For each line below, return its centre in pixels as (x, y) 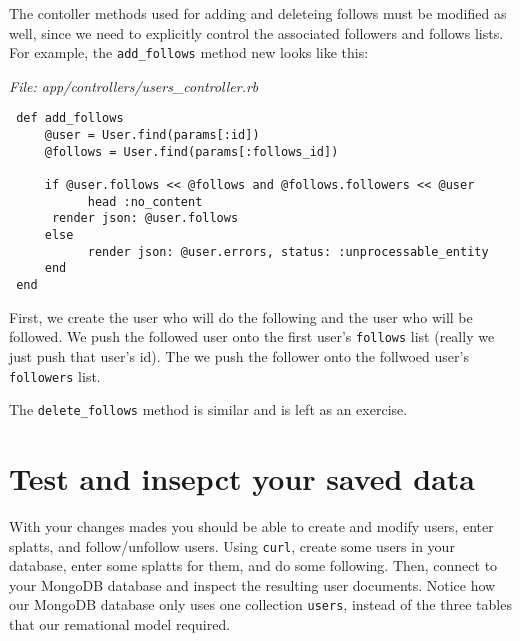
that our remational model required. (120, 624)
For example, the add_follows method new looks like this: (189, 52)
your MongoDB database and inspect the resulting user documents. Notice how (252, 584)
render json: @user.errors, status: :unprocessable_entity (288, 251)
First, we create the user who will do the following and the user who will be (241, 316)
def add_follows (70, 118)
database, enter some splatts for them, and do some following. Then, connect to (253, 565)
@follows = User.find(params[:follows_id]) (191, 151)
